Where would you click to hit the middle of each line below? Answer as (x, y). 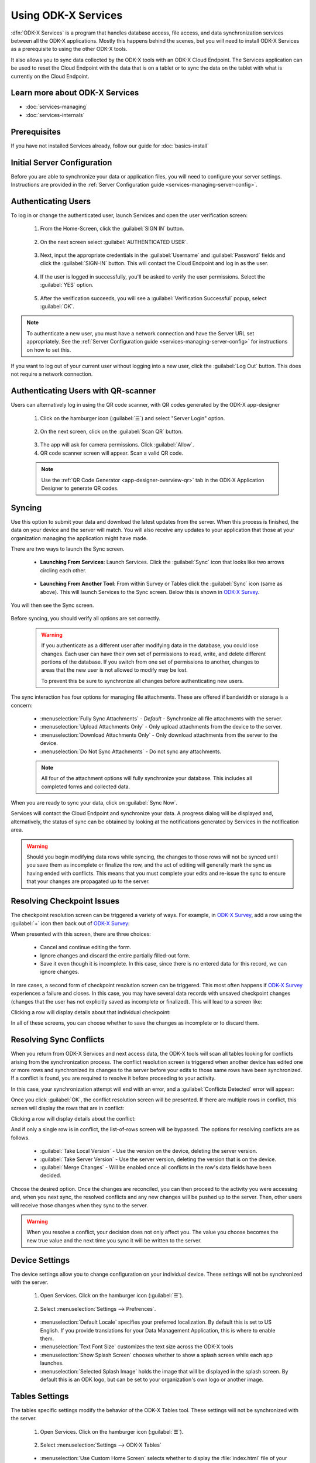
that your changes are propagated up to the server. (88, 881)
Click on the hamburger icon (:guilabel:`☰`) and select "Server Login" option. (133, 418)
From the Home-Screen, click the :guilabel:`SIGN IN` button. (112, 229)
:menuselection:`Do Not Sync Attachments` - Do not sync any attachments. (131, 751)
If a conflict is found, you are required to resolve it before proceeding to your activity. (113, 1078)
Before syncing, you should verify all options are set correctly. (86, 619)
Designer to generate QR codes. (80, 488)
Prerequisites (36, 132)
